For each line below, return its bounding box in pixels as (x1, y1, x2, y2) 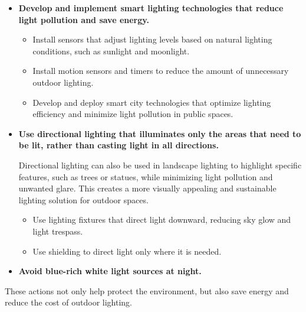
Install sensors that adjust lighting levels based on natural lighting (32, 33, 272, 45)
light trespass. (32, 225, 83, 237)
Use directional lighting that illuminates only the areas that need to (18, 127, 301, 139)
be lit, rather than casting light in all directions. (18, 139, 219, 151)
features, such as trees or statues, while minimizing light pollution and (18, 170, 273, 183)
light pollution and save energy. (18, 13, 149, 25)
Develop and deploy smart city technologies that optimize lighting (32, 96, 271, 108)
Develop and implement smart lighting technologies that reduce (18, 2, 284, 14)
